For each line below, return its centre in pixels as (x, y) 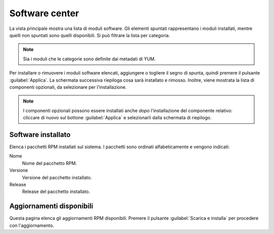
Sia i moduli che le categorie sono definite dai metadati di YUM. (89, 59)
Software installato (40, 135)
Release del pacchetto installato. (56, 192)
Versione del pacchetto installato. (57, 177)
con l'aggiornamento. (32, 225)
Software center (44, 13)
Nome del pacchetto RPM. (49, 163)
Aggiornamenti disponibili (51, 206)
